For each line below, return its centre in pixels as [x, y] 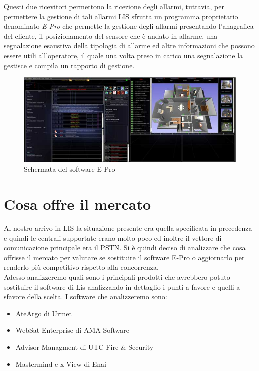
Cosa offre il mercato [78, 204]
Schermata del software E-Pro [70, 169]
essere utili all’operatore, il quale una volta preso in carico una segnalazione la [124, 55]
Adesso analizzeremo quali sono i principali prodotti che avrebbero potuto [117, 277]
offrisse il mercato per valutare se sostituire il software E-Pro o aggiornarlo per [124, 257]
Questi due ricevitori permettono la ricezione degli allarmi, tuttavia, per [114, 6]
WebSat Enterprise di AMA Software [72, 330]
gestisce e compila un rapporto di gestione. [69, 65]
